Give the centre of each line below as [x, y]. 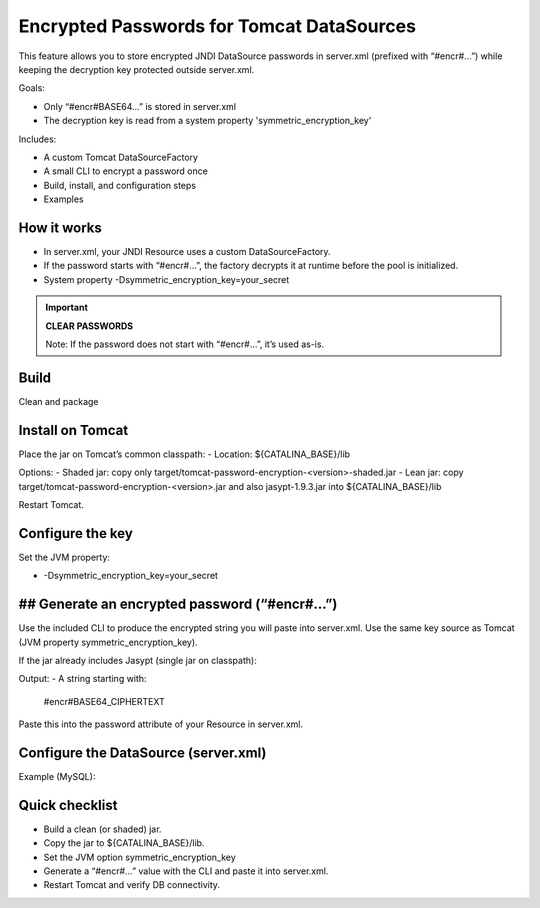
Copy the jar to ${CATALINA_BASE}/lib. [124, 843]
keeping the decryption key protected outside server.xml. [136, 69]
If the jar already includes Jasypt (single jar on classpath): [137, 660]
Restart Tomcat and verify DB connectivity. [131, 885]
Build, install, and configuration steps [120, 185]
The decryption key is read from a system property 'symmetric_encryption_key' [207, 121]
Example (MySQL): [57, 776]
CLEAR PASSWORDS [89, 326]
